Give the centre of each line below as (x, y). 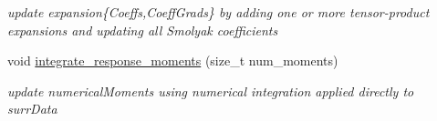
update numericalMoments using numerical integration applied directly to (211, 91)
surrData (32, 109)
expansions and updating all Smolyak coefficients (143, 30)
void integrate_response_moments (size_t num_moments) (173, 60)
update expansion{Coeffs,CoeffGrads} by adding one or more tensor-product (218, 12)
